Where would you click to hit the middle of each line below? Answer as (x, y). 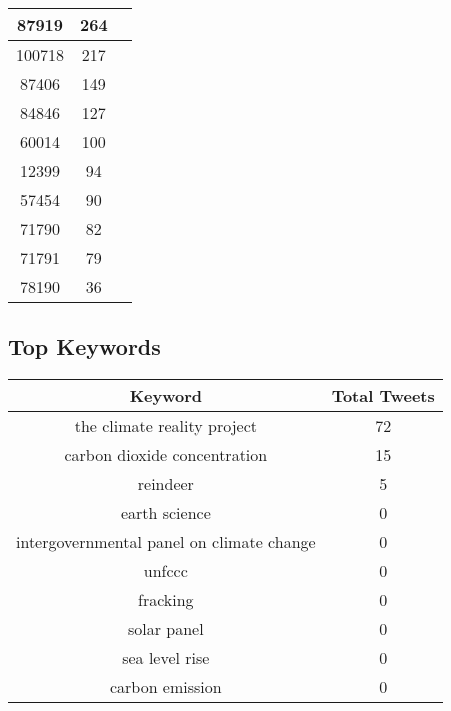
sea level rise (166, 658)
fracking (166, 600)
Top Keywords (84, 346)
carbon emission (165, 687)
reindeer (165, 484)
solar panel (165, 629)
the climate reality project (165, 426)
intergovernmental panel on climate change (166, 542)
